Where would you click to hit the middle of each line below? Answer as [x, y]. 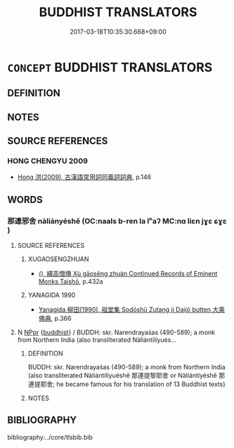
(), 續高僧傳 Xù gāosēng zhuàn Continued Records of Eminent [128, 274]
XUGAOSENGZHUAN [58, 259]
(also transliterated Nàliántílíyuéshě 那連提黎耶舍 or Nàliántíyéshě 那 [126, 376]
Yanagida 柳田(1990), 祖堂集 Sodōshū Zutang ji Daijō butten [124, 310]
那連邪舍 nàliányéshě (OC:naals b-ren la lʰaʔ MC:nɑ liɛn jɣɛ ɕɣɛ [117, 220]
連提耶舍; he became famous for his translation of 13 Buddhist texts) [126, 384]
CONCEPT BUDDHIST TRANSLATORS [110, 67]
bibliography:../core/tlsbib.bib [50, 437]
